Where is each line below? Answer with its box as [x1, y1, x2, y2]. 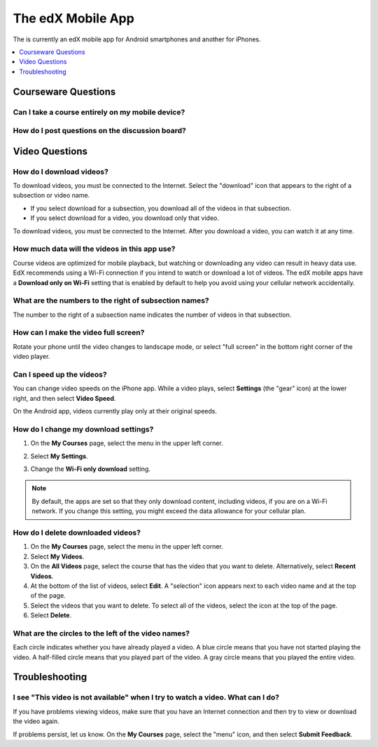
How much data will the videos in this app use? [13, 244, 176, 254]
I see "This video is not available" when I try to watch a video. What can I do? [13, 692, 280, 702]
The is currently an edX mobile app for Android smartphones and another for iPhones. [13, 35, 261, 43]
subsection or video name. [13, 191, 90, 200]
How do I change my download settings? [13, 424, 154, 434]
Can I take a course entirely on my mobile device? [13, 107, 185, 117]
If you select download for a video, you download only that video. [30, 214, 220, 222]
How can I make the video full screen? [13, 328, 145, 338]
